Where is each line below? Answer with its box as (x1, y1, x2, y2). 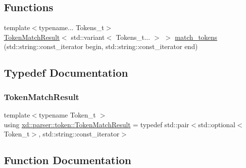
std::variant (71, 32, 105, 42)
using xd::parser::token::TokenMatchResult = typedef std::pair (4, 119, 189, 129)
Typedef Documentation (4, 65, 128, 80)
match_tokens (175, 32, 217, 42)
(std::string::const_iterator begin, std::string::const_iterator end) (4, 41, 198, 51)
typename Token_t (39, 109, 96, 119)
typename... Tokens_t (39, 22, 104, 33)
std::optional (198, 119, 235, 129)
